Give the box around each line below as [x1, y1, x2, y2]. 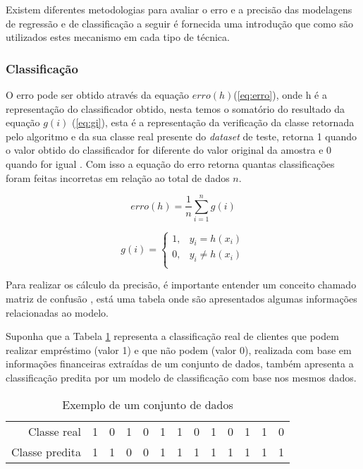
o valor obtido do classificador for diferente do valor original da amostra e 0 [6, 142, 332, 157]
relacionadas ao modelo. [6, 305, 109, 319]
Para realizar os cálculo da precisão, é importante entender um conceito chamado [6, 277, 357, 292]
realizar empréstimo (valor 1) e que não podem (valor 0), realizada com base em [6, 342, 352, 357]
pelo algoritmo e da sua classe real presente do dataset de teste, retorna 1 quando [6, 128, 357, 143]
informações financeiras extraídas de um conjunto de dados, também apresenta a [6, 356, 354, 371]
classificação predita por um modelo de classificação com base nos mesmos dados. [6, 370, 357, 385]
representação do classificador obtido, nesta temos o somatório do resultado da [6, 101, 345, 116]
